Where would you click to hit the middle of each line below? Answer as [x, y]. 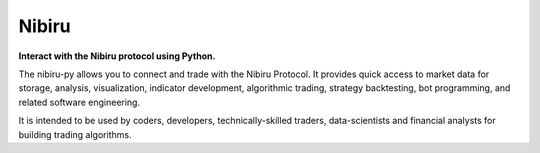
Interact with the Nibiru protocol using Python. [117, 56]
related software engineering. [79, 102]
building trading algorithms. [75, 134]
